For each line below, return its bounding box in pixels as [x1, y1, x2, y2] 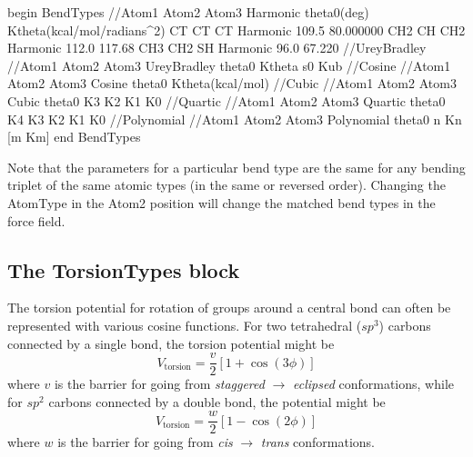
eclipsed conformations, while [293, 374, 455, 393]
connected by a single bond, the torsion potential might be [7, 333, 335, 353]
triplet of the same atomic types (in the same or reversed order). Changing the [7, 175, 446, 194]
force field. [7, 211, 65, 230]
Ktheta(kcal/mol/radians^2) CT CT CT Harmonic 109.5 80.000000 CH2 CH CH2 [7, 20, 466, 39]
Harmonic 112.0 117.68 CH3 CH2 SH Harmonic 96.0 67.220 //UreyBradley [7, 38, 427, 57]
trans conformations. [260, 432, 376, 452]
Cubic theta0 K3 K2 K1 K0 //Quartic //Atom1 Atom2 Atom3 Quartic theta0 [7, 91, 446, 110]
